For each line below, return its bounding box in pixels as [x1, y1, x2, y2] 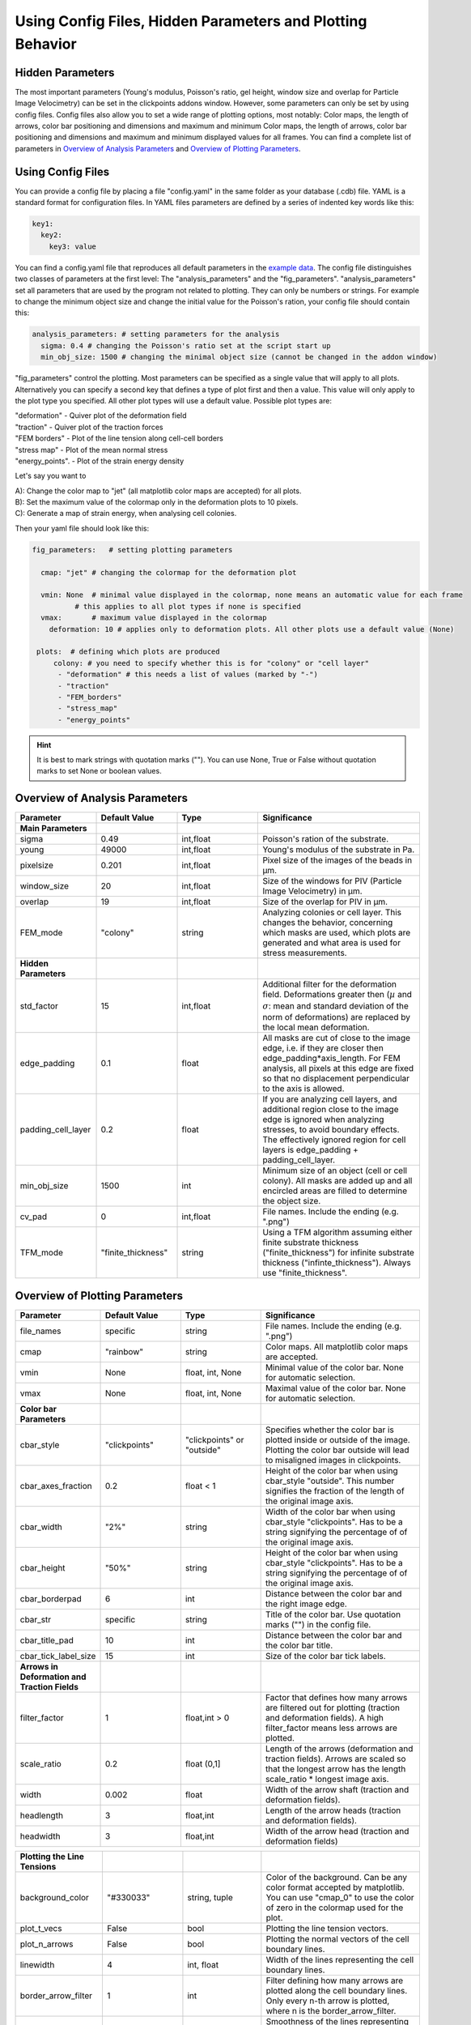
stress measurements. [262, 948, 347, 959]
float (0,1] [185, 1758, 221, 1769]
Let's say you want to [15, 471, 87, 481]
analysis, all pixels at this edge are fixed [262, 1063, 414, 1074]
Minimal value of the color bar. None [265, 1362, 404, 1373]
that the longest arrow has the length [265, 1763, 406, 1774]
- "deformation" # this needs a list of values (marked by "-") [57, 670, 319, 680]
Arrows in [19, 1660, 58, 1672]
